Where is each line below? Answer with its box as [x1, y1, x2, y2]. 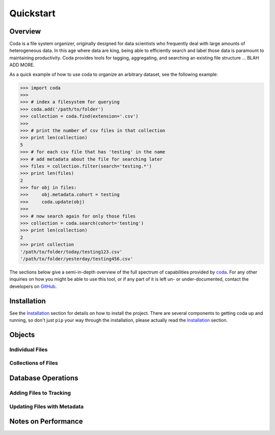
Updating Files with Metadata [9, 403, 84, 410]
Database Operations [9, 374, 78, 382]
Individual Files [9, 346, 48, 353]
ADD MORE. [9, 62, 35, 68]
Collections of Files [9, 360, 58, 367]
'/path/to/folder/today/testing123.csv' [20, 249, 122, 255]
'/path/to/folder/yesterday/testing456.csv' [20, 256, 133, 262]
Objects [9, 330, 35, 339]
